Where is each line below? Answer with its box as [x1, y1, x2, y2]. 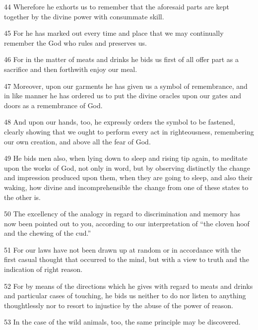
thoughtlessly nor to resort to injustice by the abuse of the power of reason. [4, 300, 233, 310]
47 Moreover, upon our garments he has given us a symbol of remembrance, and [4, 80, 248, 91]
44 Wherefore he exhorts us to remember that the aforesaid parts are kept [4, 1, 230, 11]
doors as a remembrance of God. [4, 100, 103, 110]
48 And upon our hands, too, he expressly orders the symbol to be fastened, [4, 117, 235, 127]
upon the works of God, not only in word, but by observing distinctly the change [4, 162, 250, 173]
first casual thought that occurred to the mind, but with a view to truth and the [4, 254, 249, 264]
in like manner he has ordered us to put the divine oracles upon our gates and [4, 90, 242, 101]
